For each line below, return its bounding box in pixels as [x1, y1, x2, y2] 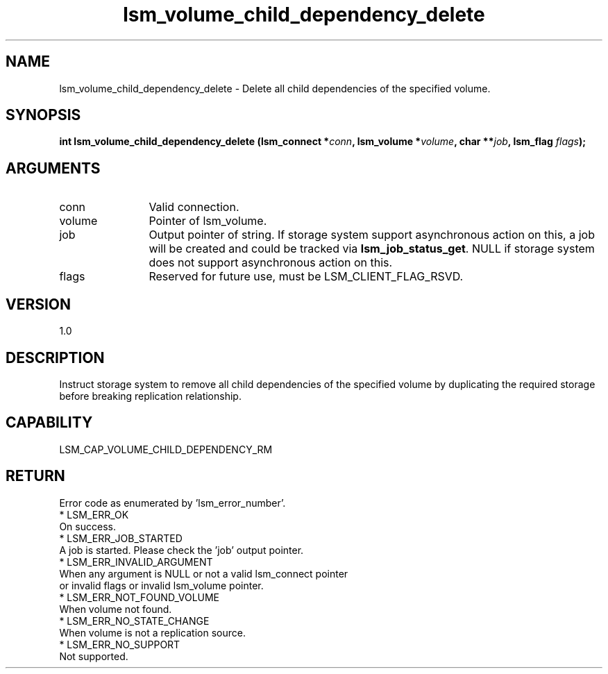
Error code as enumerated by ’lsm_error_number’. [59, 496, 286, 509]
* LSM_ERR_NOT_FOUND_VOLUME [59, 591, 220, 603]
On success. [59, 520, 116, 532]
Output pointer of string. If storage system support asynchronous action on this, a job [149, 228, 595, 242]
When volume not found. [59, 603, 172, 615]
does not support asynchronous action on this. [149, 255, 393, 270]
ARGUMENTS [6, 159, 101, 177]
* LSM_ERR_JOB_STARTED [59, 532, 183, 544]
